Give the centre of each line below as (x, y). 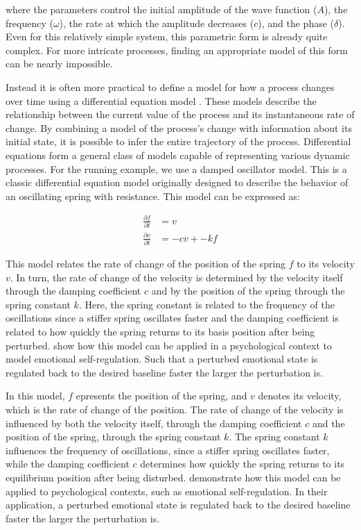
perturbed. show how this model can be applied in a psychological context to (169, 345)
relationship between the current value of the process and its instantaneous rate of (180, 114)
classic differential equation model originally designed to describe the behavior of (177, 182)
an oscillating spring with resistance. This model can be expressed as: (153, 196)
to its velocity (326, 264)
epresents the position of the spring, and (161, 396)
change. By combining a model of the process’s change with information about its (179, 127)
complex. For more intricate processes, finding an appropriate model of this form (177, 50)
